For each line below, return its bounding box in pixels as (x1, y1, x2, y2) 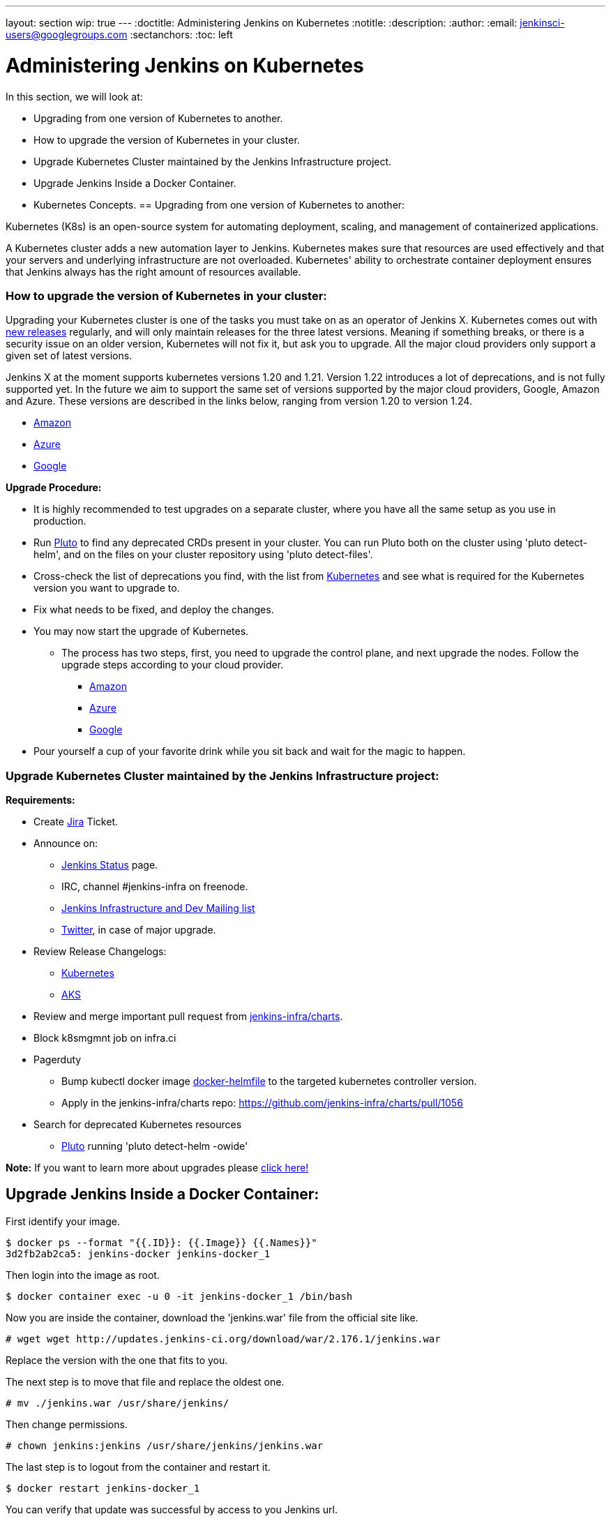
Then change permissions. (6, 1418, 128, 1430)
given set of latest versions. (6, 350, 133, 362)
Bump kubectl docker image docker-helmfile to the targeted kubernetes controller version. (61, 1075, 477, 1087)
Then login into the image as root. (6, 1268, 160, 1281)
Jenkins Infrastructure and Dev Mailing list (61, 902, 255, 914)
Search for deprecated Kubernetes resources (33, 1118, 242, 1130)
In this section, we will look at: (6, 90, 143, 103)
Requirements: (6, 794, 75, 806)
